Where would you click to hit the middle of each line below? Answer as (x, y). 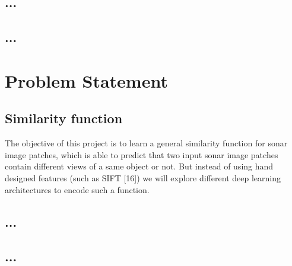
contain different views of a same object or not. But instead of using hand (139, 166)
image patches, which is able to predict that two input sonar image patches (142, 154)
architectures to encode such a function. (77, 189)
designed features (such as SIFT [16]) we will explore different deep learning (143, 177)
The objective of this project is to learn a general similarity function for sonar (146, 143)
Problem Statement (86, 80)
